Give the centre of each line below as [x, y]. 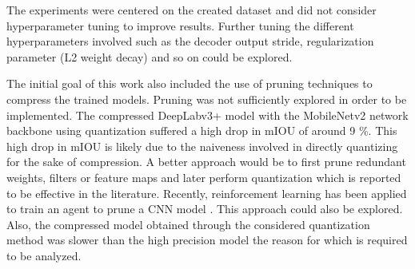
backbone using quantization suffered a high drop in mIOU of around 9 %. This [202, 131]
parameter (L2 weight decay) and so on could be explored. [150, 56]
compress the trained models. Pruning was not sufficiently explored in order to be [207, 99]
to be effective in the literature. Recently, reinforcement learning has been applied [207, 193]
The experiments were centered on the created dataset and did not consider [192, 10]
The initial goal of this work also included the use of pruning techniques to [190, 83]
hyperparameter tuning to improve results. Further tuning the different [180, 25]
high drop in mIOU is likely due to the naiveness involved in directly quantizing [202, 146]
